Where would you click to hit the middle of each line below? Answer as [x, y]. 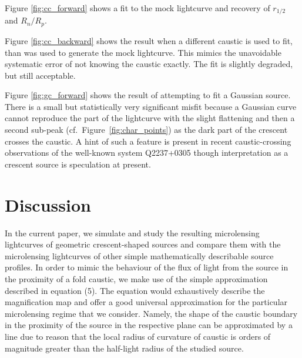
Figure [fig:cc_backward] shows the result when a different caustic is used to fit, [149, 40]
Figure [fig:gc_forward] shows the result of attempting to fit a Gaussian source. [148, 95]
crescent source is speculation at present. [78, 164]
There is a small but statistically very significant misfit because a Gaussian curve [151, 106]
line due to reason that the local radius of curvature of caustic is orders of [138, 336]
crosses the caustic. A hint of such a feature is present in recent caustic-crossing [148, 141]
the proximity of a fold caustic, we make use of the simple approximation [136, 278]
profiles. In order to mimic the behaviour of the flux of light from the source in [147, 267]
